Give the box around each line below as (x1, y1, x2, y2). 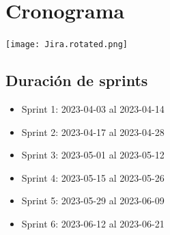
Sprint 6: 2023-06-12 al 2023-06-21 (21, 216, 165, 230)
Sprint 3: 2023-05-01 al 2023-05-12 (21, 148, 165, 162)
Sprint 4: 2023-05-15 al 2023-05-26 (21, 170, 165, 184)
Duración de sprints (5, 70, 148, 91)
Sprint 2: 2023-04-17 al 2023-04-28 (21, 124, 165, 139)
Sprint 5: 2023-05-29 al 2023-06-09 (21, 193, 165, 208)
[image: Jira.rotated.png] (5, 40, 128, 50)
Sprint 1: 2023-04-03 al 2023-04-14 (21, 101, 165, 115)
